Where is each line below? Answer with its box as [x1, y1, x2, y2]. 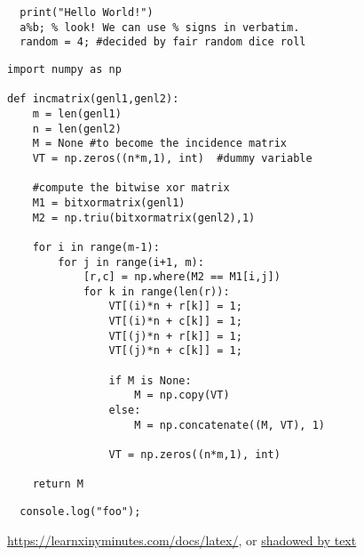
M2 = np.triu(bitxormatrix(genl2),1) [32, 211, 256, 224]
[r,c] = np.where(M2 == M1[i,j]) [83, 270, 281, 284]
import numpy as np [7, 62, 122, 76]
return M [32, 478, 83, 491]
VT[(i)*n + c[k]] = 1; [108, 315, 242, 328]
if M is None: [108, 374, 192, 387]
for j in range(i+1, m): [58, 255, 204, 269]
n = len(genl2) [32, 122, 122, 135]
